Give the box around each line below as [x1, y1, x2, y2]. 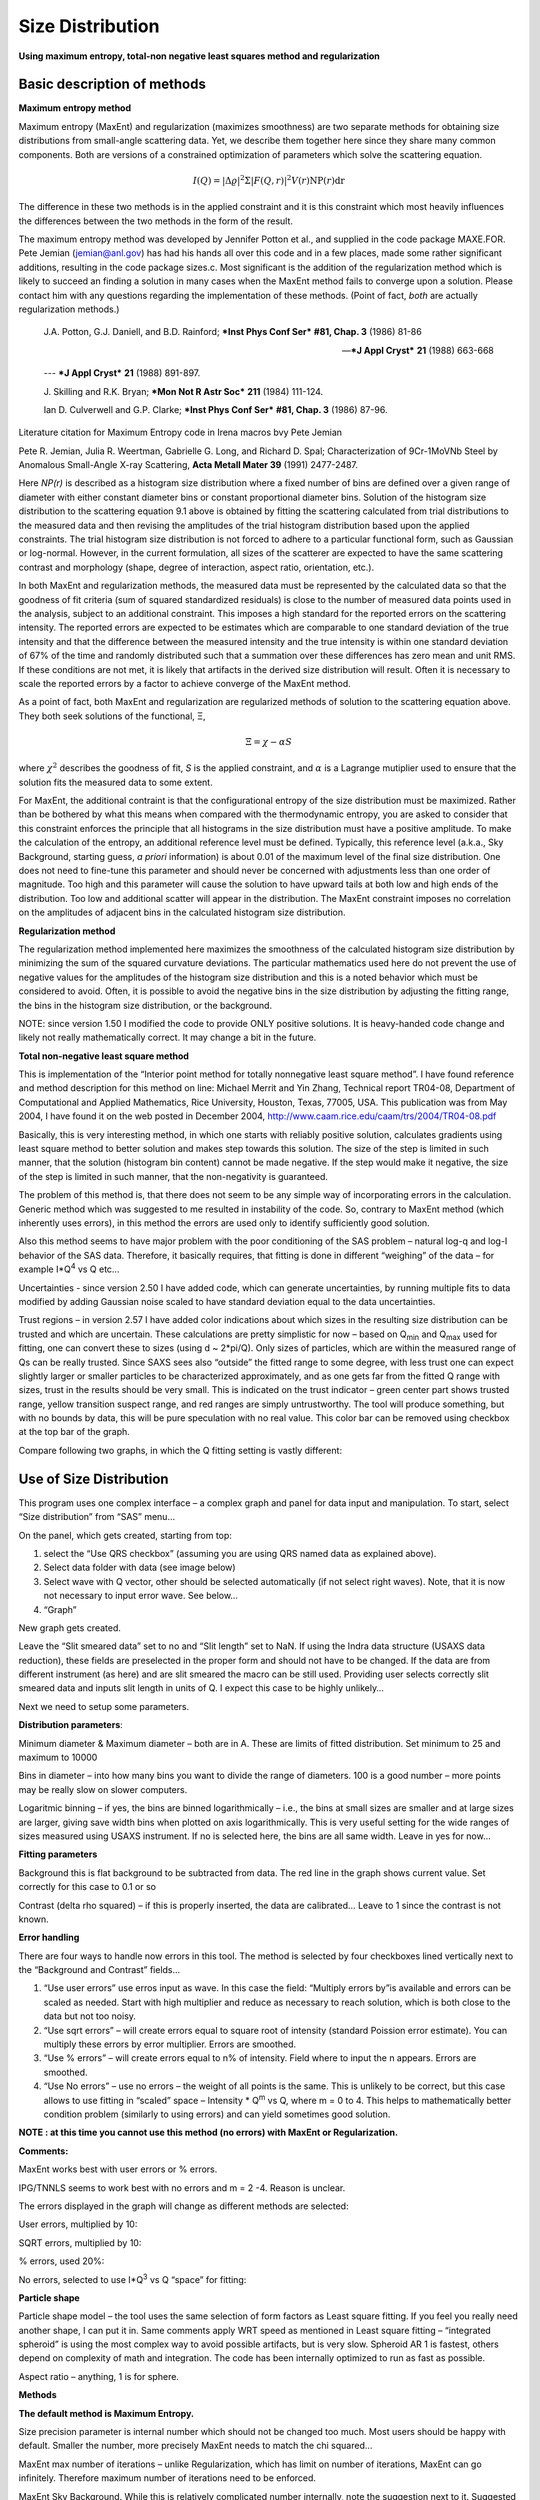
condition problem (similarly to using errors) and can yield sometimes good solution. [43, 2108, 391, 2120]
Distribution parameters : [18, 1719, 124, 1731]
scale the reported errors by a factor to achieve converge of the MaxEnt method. [18, 677, 351, 689]
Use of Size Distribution [18, 1470, 169, 1487]
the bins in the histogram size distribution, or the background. [18, 999, 273, 1011]
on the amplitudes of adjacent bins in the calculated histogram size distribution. [18, 906, 346, 919]
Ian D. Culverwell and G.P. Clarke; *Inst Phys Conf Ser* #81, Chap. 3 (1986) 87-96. [43, 403, 388, 415]
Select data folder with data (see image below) [43, 1561, 236, 1574]
